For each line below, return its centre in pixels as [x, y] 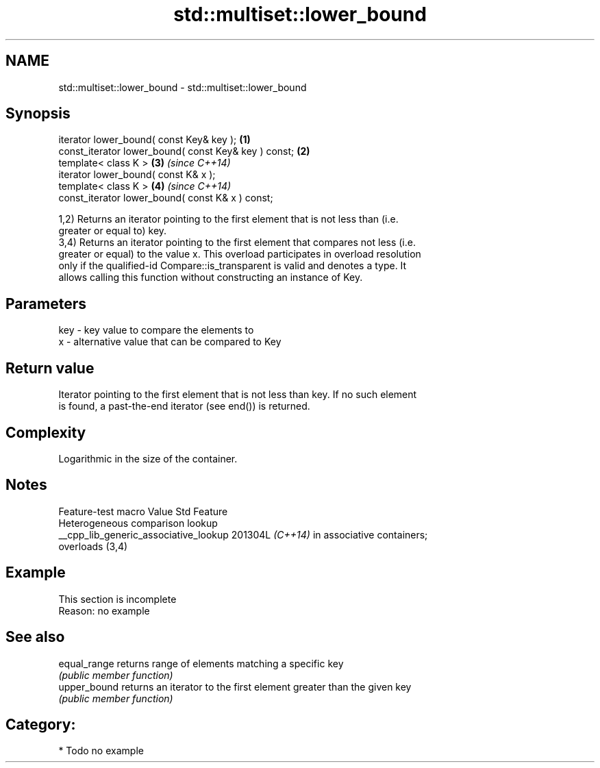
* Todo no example [101, 751]
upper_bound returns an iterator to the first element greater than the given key [235, 686]
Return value [50, 368]
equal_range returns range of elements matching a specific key [201, 663]
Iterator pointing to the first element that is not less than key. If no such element [238, 395]
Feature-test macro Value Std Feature [143, 511]
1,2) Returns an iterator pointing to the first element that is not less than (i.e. [228, 219]
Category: [41, 724]
